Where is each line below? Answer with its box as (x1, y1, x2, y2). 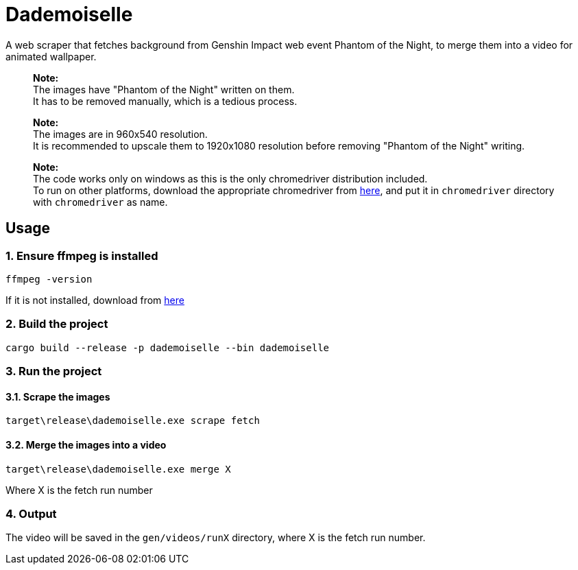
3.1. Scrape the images (5, 390, 110, 403)
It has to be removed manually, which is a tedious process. (33, 95, 298, 107)
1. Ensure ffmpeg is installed (5, 248, 158, 263)
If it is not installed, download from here (5, 294, 184, 306)
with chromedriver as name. (33, 195, 168, 208)
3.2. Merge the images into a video (5, 438, 167, 451)
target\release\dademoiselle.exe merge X (5, 463, 231, 475)
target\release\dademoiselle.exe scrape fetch (5, 415, 260, 427)
